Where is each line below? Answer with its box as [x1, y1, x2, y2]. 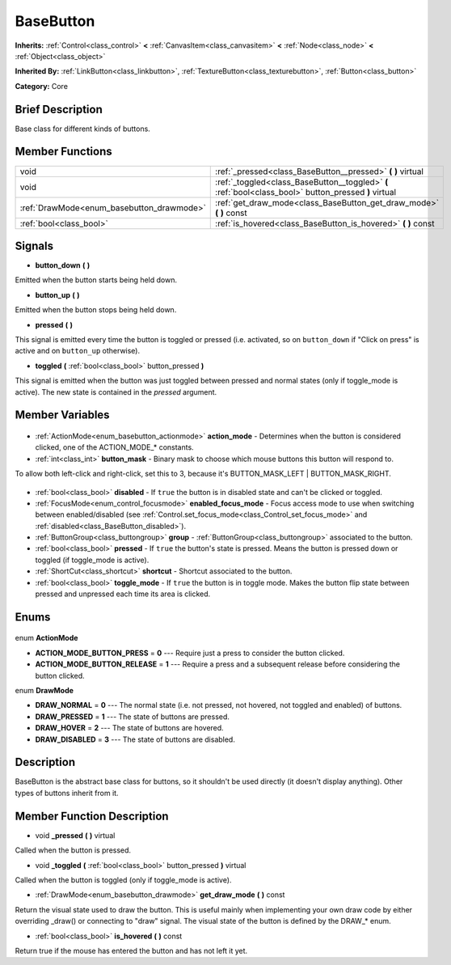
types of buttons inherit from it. [15, 788, 119, 798]
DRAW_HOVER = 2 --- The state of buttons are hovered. [35, 723, 224, 733]
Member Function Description [15, 809, 169, 823]
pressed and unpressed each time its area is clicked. [35, 589, 211, 599]
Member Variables [15, 408, 110, 422]
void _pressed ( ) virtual [35, 830, 116, 840]
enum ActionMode [15, 633, 78, 643]
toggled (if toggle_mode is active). [35, 555, 150, 565]
